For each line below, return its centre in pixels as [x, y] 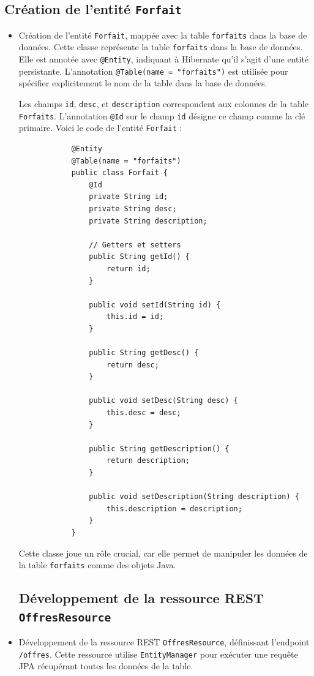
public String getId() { [139, 257]
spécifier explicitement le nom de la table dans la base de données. [143, 83]
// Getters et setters [135, 245]
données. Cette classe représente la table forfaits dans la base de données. [161, 47]
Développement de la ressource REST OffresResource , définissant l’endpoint [164, 641]
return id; [128, 269]
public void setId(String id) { [155, 305]
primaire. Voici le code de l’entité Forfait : [100, 128]
